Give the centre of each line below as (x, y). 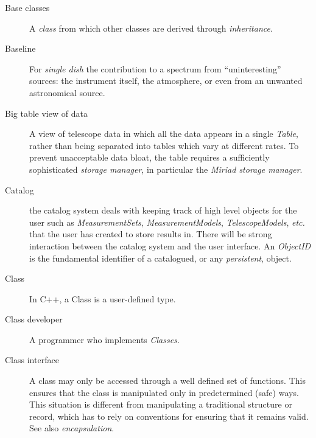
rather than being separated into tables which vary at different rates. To (164, 145)
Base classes (27, 7)
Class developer (34, 319)
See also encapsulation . (72, 428)
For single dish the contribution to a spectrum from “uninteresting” (155, 68)
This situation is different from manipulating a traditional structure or (161, 404)
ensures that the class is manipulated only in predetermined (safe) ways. (164, 392)
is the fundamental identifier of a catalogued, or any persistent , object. (160, 258)
